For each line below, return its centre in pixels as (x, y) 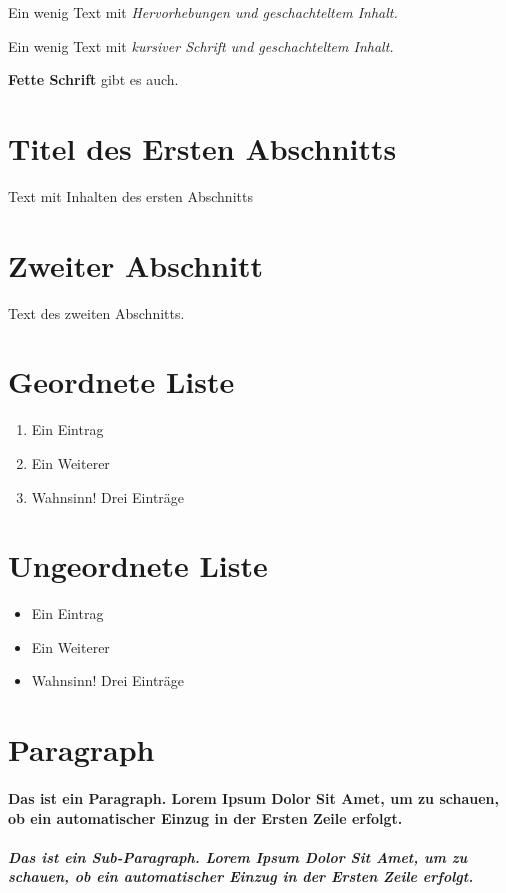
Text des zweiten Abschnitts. (96, 312)
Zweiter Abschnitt (136, 264)
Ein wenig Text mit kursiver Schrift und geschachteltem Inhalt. (201, 45)
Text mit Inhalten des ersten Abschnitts (130, 195)
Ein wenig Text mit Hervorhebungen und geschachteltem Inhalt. (203, 12)
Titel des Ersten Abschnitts (202, 147)
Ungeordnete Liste (138, 565)
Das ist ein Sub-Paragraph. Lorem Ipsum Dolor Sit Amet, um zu (238, 856)
